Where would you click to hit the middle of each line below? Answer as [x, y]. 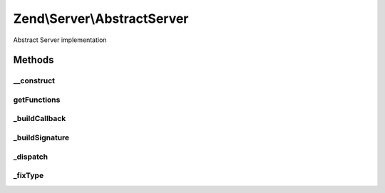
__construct [34, 80]
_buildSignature [41, 137]
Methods [34, 60]
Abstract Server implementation [60, 40]
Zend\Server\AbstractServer [101, 19]
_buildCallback [40, 119]
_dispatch [31, 157]
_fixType [29, 176]
